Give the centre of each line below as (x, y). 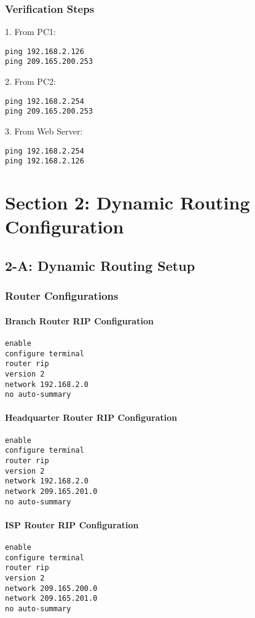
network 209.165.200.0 (51, 588)
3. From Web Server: (44, 131)
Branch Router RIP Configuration (79, 320)
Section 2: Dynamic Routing (127, 202)
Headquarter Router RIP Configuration (91, 417)
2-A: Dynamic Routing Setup (100, 265)
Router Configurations (62, 296)
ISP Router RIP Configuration (72, 524)
